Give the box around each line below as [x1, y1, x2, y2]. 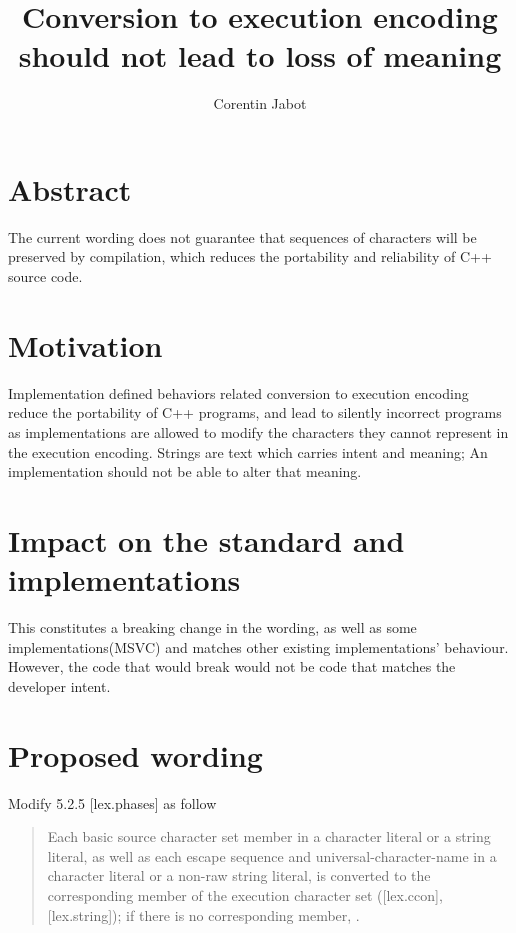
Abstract [8, 168, 132, 209]
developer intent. [8, 675, 111, 696]
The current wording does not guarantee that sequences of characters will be [8, 226, 477, 247]
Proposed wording [8, 734, 263, 775]
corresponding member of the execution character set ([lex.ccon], [47, 884, 443, 905]
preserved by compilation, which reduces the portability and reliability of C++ [8, 246, 492, 267]
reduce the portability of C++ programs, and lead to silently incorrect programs [8, 402, 502, 423]
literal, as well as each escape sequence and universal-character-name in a [47, 845, 497, 866]
